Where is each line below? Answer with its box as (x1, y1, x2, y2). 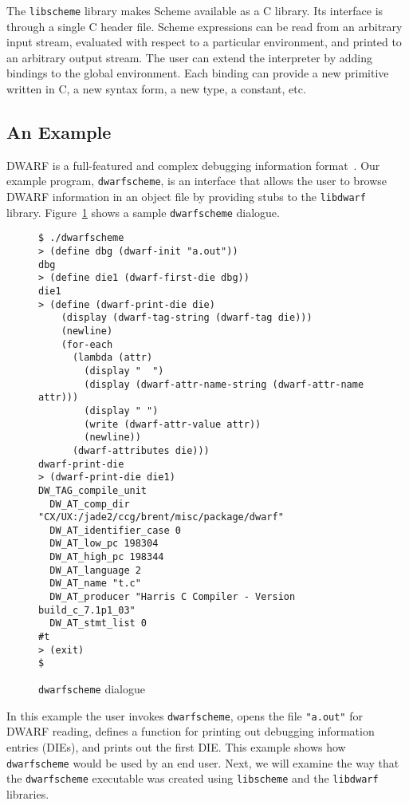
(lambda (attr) (72, 352, 153, 364)
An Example (6, 120, 112, 144)
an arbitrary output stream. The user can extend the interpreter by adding (6, 49, 373, 65)
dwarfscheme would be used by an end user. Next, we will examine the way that (6, 754, 399, 771)
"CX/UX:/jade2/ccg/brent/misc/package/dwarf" (38, 511, 284, 523)
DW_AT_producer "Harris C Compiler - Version (49, 591, 296, 603)
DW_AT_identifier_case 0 (49, 524, 181, 536)
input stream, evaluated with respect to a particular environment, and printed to (6, 34, 402, 50)
